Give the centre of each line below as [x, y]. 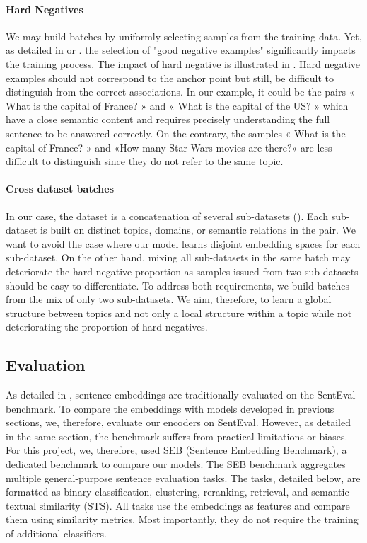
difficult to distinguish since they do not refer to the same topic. [145, 161]
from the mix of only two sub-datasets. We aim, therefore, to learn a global [169, 299]
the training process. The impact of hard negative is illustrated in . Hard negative [183, 63]
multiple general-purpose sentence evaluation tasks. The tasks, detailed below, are [183, 478]
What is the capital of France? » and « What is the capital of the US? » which [177, 105]
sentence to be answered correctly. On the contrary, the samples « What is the [176, 133]
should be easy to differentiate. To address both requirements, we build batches [177, 285]
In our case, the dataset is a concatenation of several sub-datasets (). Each [167, 216]
